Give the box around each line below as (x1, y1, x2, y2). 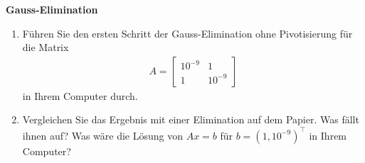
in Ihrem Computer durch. (22, 88, 138, 103)
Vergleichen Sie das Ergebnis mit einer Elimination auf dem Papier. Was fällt (22, 112, 359, 127)
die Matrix (22, 40, 69, 55)
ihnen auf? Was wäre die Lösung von (22, 128, 183, 142)
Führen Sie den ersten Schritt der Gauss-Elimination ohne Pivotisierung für (22, 26, 353, 40)
